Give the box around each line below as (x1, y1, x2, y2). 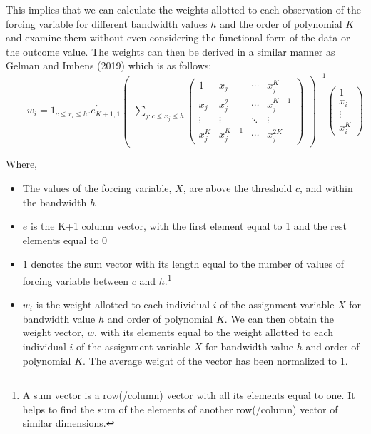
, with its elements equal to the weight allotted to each (94, 325, 334, 340)
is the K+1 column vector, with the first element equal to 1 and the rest (30, 218, 347, 233)
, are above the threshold (183, 181, 293, 196)
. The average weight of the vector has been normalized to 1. (83, 353, 348, 368)
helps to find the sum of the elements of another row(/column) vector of (22, 401, 338, 416)
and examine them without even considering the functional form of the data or (6, 30, 350, 45)
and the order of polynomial (220, 16, 342, 31)
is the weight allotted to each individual (36, 297, 210, 312)
